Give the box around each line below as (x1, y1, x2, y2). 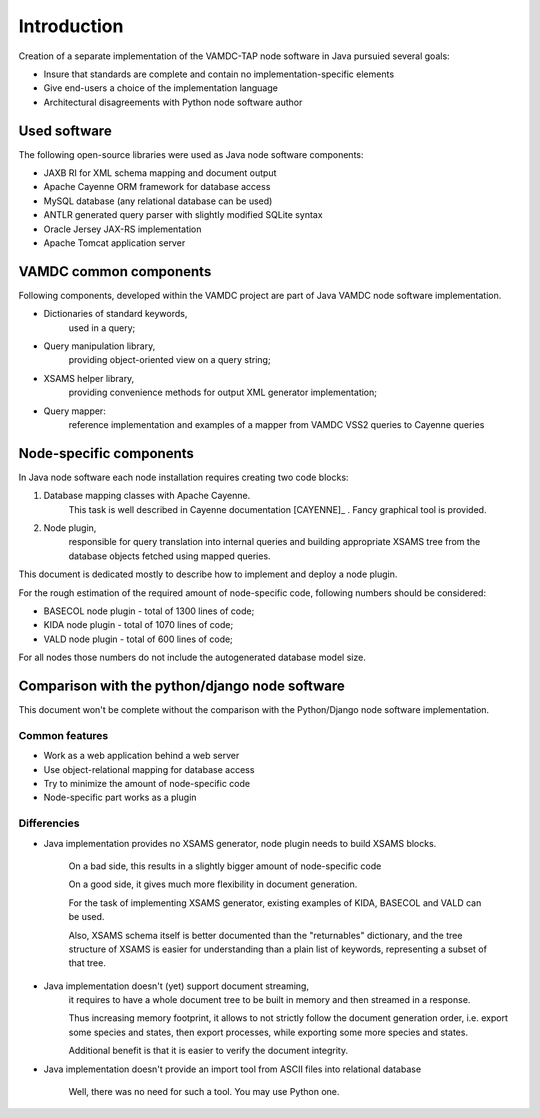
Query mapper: (43, 405, 107, 417)
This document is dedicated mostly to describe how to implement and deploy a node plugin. (18, 568, 398, 580)
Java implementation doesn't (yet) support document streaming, (43, 980, 310, 992)
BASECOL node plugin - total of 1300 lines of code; (43, 605, 255, 617)
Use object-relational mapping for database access (43, 763, 255, 775)
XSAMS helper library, (43, 372, 135, 384)
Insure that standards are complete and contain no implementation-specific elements (43, 68, 395, 80)
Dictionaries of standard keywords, (43, 308, 188, 320)
